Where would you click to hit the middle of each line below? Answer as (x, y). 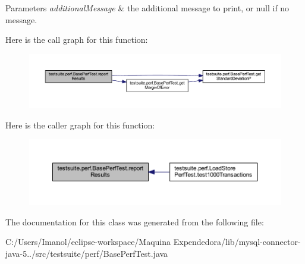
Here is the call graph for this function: (77, 40)
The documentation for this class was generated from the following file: (135, 221)
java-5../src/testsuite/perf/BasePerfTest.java (87, 253)
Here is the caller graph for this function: (80, 125)
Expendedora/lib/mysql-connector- (237, 242)
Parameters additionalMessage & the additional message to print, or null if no (147, 8)
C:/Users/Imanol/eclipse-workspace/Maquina (88, 242)
